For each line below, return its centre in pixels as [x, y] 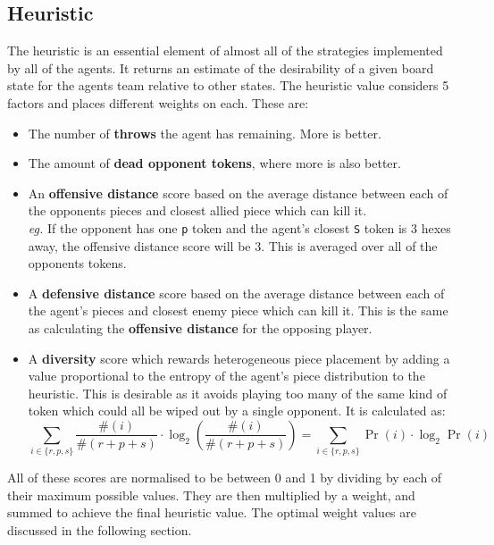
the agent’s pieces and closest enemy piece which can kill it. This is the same [238, 310]
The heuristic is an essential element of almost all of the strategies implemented [225, 50]
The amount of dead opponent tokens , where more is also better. [214, 163]
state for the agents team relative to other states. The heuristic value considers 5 [228, 85]
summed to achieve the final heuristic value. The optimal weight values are [212, 512]
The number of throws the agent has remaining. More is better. [205, 133]
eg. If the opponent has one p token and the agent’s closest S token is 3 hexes [239, 227]
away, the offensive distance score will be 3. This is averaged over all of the [233, 245]
